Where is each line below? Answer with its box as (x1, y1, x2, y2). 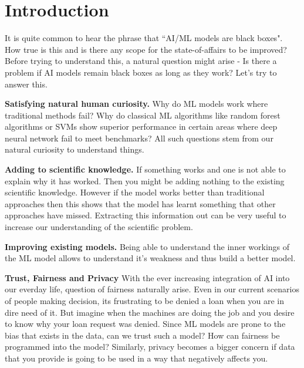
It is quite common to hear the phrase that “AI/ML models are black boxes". (5, 32, 283, 44)
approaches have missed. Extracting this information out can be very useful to (5, 209, 286, 221)
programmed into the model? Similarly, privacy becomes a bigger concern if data (5, 340, 295, 353)
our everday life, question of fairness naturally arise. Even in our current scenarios (5, 283, 299, 295)
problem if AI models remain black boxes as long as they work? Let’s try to (5, 66, 277, 78)
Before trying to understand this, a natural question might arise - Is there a (5, 55, 277, 67)
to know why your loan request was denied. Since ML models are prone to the (5, 318, 286, 330)
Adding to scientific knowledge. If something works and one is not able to (5, 163, 286, 175)
